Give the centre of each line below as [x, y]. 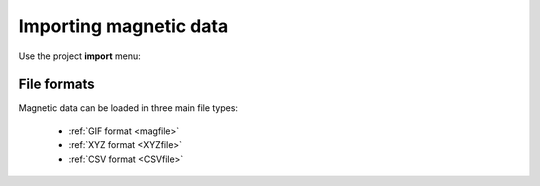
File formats [56, 84]
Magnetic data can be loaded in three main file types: [128, 108]
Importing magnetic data [123, 26]
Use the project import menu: [79, 56]
